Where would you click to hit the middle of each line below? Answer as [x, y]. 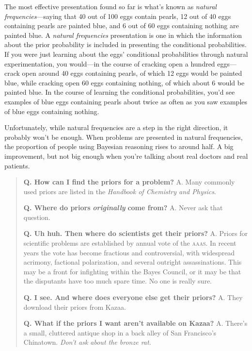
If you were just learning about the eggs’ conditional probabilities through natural [126, 54]
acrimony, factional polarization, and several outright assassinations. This [133, 262]
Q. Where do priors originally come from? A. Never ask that [123, 208]
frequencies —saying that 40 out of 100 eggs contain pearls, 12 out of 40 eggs [118, 16]
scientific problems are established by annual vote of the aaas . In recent [130, 243]
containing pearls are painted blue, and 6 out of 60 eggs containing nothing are [122, 25]
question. [37, 217]
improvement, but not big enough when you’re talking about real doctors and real [126, 156]
